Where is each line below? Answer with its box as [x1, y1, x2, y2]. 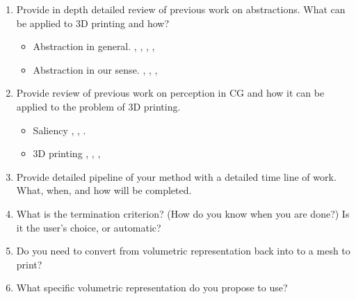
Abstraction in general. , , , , [33, 39, 155, 54]
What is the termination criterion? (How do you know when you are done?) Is [16, 206, 350, 220]
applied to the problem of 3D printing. [16, 99, 181, 113]
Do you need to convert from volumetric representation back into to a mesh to [16, 243, 350, 258]
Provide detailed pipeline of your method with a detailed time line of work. [16, 169, 337, 184]
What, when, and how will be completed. [16, 183, 192, 197]
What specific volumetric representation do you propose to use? [16, 280, 288, 295]
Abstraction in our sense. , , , [33, 62, 158, 76]
